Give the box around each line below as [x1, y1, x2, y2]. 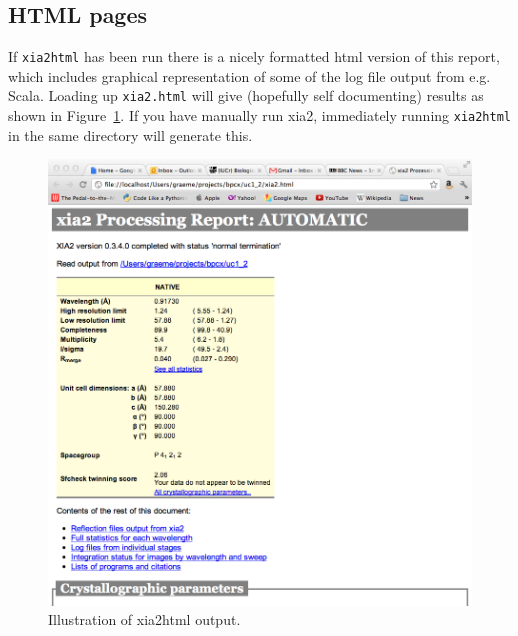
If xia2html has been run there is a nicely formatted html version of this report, [8, 46, 500, 67]
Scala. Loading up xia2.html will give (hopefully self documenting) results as [8, 85, 484, 106]
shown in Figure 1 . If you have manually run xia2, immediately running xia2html [8, 105, 512, 126]
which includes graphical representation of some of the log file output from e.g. [8, 65, 491, 86]
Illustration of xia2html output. [48, 609, 241, 630]
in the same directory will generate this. [8, 124, 253, 145]
